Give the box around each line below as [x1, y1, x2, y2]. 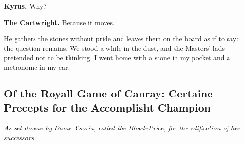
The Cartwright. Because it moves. [4, 17, 115, 27]
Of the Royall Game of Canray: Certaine [4, 85, 213, 100]
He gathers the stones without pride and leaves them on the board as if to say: [4, 33, 238, 44]
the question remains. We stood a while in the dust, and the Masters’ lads [4, 43, 225, 53]
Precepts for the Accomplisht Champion [4, 100, 211, 115]
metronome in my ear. [4, 62, 70, 72]
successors [4, 132, 34, 142]
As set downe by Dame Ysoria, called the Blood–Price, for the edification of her [4, 123, 241, 133]
